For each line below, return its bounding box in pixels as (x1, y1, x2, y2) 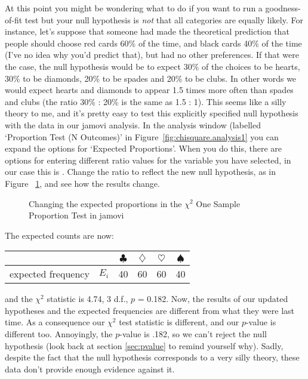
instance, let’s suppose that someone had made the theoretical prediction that (5, 25, 289, 38)
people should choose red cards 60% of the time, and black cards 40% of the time (5, 36, 302, 49)
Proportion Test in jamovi (29, 209, 124, 221)
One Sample (196, 197, 241, 209)
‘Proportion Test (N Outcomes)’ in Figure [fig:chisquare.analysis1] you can (5, 130, 279, 143)
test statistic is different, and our (119, 316, 239, 328)
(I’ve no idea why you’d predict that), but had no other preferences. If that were (5, 48, 300, 61)
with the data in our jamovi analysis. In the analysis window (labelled (5, 118, 261, 131)
